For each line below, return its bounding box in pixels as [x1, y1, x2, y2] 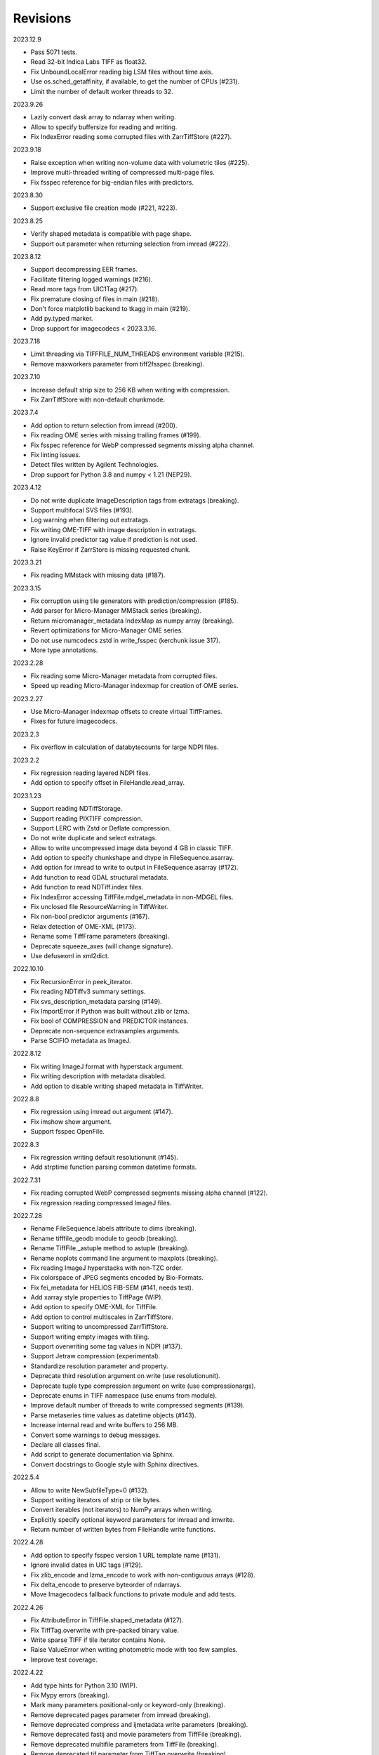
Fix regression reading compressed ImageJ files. [30, 1198, 172, 1207]
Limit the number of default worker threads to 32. [30, 87, 173, 95]
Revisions [13, 11, 72, 26]
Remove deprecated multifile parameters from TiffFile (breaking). [30, 1740, 219, 1748]
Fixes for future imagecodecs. [30, 717, 118, 726]
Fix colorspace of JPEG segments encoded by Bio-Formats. [30, 1273, 204, 1282]
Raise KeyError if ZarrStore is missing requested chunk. [30, 545, 191, 554]
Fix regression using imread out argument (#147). [30, 1108, 173, 1116]
